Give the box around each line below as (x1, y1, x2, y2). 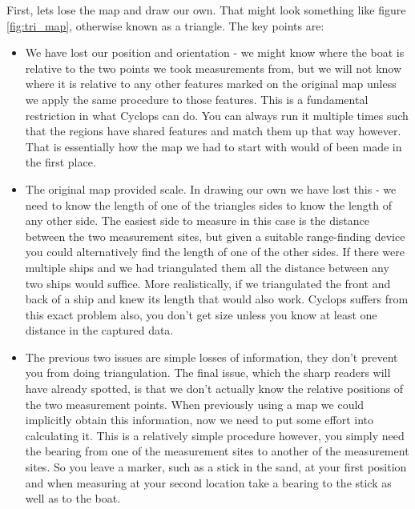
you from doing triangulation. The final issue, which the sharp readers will (25, 364, 391, 381)
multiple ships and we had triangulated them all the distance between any (25, 259, 389, 275)
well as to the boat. (25, 490, 121, 507)
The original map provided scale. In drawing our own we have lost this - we (25, 180, 397, 197)
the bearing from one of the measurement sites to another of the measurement (25, 443, 409, 459)
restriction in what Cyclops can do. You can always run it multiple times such (25, 106, 409, 123)
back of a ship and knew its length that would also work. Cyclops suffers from (25, 291, 409, 307)
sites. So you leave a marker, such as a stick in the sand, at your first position (25, 459, 407, 475)
